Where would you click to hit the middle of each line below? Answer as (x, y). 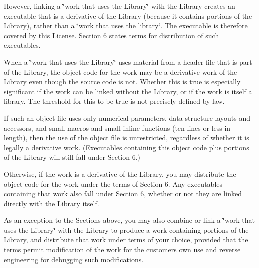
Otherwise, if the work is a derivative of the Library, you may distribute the (120, 174)
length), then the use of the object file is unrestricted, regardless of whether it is (127, 138)
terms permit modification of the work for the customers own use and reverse (122, 250)
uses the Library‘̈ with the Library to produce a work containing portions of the (126, 230)
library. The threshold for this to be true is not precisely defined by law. (114, 101)
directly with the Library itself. (52, 203)
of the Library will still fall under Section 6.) (72, 157)
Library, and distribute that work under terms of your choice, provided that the (126, 240)
